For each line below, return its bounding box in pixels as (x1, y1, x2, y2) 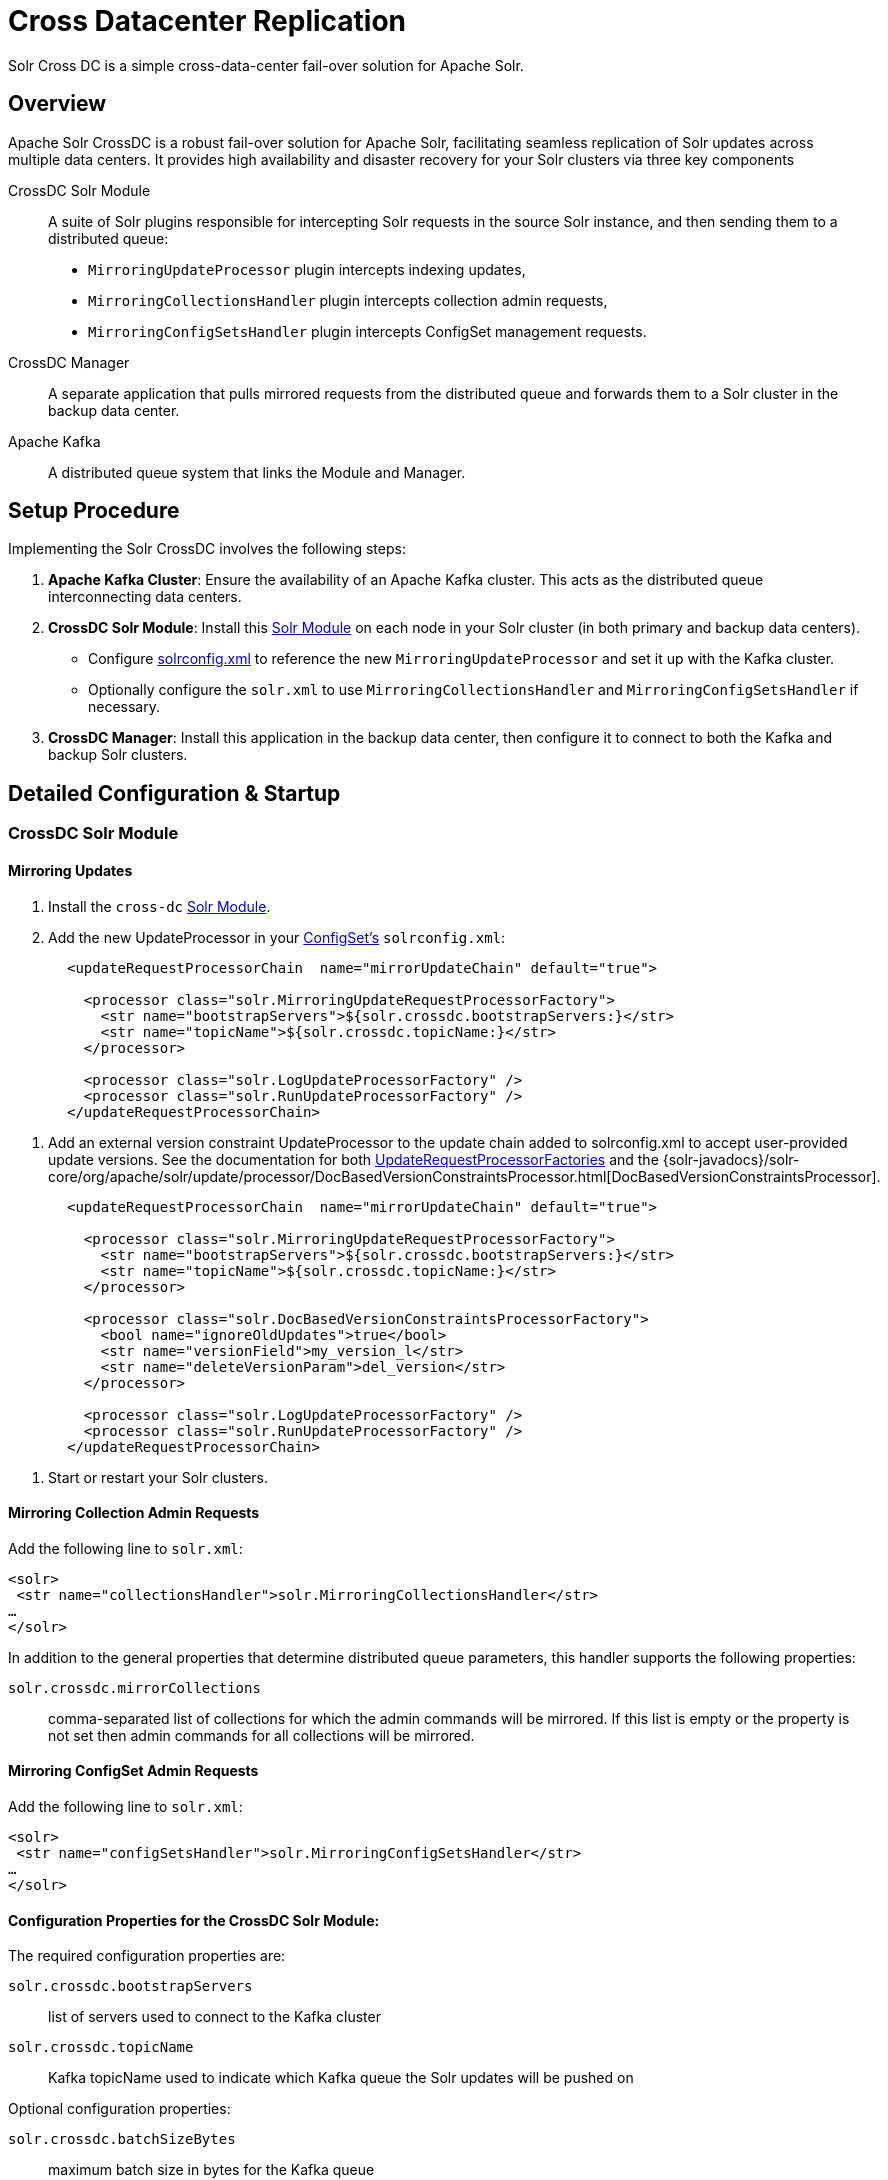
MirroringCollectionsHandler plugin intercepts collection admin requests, (88, 291, 608, 309)
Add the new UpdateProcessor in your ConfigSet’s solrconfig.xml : (48, 928, 506, 946)
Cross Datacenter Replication (8, 4, 407, 38)
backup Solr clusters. (48, 746, 188, 764)
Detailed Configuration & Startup (8, 780, 341, 806)
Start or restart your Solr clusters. (48, 1468, 269, 1486)
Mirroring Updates (8, 861, 133, 879)
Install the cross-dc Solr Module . (48, 897, 271, 915)
